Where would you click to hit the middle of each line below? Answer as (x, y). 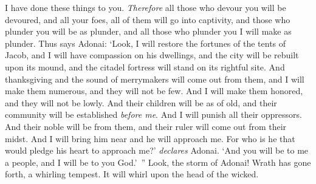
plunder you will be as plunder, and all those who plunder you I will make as (148, 31)
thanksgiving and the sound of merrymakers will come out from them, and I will (155, 79)
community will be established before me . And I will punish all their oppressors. (153, 114)
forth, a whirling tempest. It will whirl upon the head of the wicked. (132, 174)
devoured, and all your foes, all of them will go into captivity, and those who (148, 19)
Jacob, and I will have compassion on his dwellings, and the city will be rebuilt (152, 55)
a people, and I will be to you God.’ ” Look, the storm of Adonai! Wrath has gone (158, 162)
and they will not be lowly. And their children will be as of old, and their (141, 102)
